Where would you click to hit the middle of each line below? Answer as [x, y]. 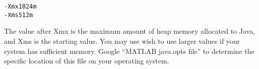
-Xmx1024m [20, 7]
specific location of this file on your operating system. [87, 61]
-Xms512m [19, 15]
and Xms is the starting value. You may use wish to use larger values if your [122, 41]
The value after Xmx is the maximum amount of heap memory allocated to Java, [130, 31]
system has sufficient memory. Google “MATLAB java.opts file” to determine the [129, 51]
